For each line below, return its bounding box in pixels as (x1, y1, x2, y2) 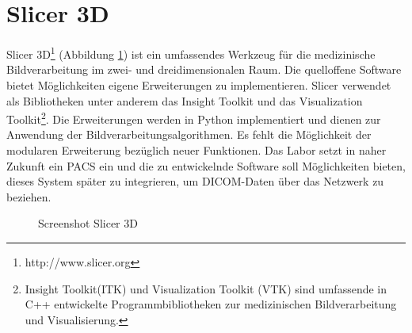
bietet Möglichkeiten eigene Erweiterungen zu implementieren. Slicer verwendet (6, 76, 391, 93)
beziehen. (6, 188, 51, 205)
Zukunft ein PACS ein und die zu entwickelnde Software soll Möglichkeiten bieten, (6, 157, 406, 174)
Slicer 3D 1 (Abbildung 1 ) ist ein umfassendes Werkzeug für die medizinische (6, 44, 376, 62)
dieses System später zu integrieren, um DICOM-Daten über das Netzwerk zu (6, 173, 384, 189)
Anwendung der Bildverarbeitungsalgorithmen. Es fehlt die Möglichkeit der (6, 126, 372, 143)
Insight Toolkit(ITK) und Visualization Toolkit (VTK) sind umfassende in (25, 280, 387, 297)
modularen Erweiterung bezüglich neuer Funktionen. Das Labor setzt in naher (6, 142, 387, 158)
